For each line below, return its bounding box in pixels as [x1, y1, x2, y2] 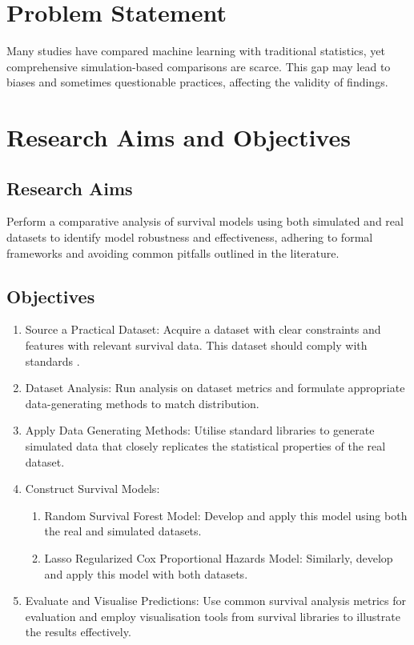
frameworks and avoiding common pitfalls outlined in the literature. [6, 244, 340, 261]
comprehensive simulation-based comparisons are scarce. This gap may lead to [6, 58, 391, 74]
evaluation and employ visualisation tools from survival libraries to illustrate [25, 607, 400, 624]
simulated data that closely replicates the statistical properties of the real [25, 438, 386, 455]
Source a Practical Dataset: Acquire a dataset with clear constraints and [25, 321, 381, 338]
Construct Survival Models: [25, 480, 160, 497]
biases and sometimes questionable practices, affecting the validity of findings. [6, 74, 388, 90]
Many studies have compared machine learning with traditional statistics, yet [6, 42, 386, 59]
